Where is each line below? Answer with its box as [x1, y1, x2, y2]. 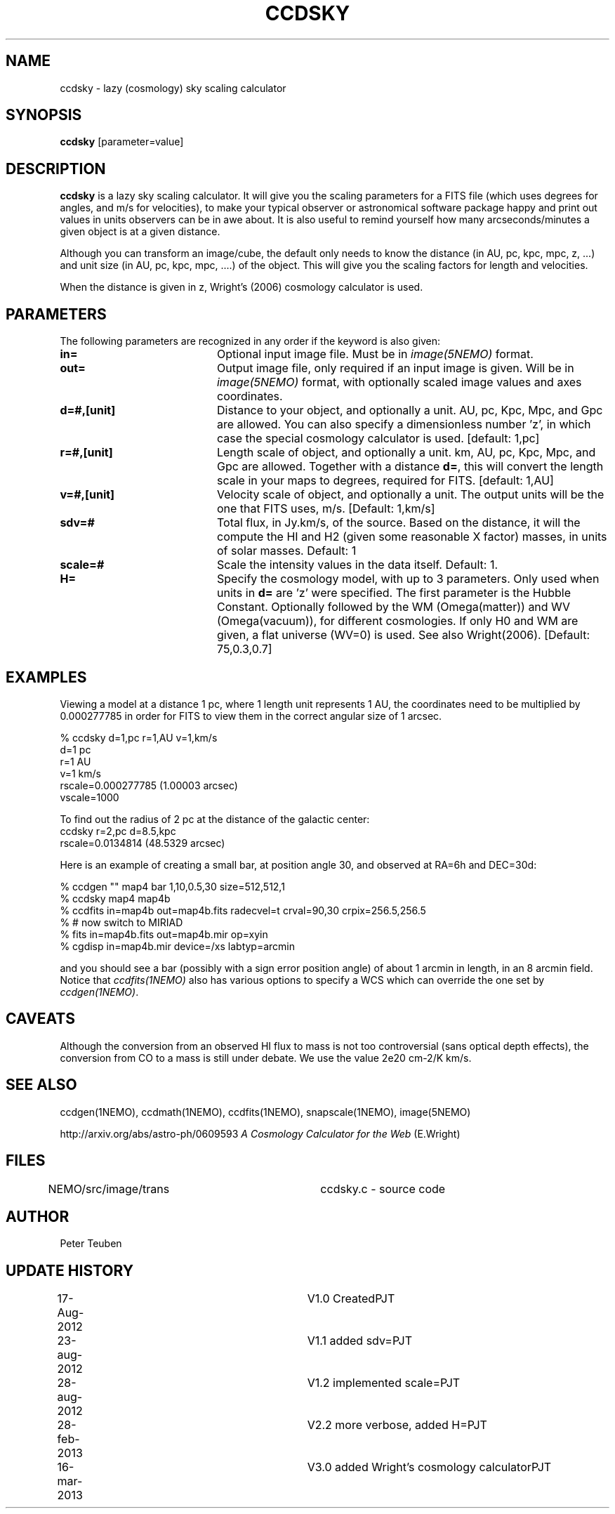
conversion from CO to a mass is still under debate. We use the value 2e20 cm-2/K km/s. [60, 1051, 472, 1064]
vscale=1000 [60, 791, 119, 803]
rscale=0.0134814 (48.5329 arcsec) [60, 836, 225, 849]
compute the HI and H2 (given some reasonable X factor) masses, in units [216, 529, 607, 544]
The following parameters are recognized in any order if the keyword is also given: [60, 335, 441, 348]
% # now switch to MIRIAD [60, 916, 183, 928]
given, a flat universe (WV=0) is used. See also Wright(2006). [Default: [216, 628, 590, 643]
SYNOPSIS [6, 106, 82, 124]
